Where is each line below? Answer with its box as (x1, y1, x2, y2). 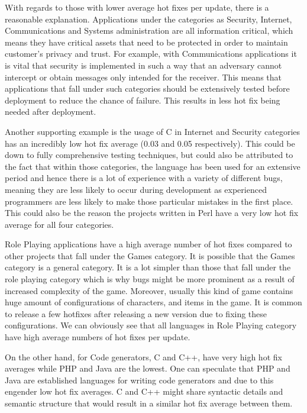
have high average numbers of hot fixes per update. (5, 331, 190, 343)
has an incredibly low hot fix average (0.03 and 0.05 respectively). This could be (5, 137, 295, 149)
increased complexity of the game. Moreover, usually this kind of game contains (5, 284, 293, 296)
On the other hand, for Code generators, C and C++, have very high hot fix (5, 350, 282, 363)
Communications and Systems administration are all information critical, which (5, 24, 293, 37)
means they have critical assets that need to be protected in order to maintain (5, 36, 288, 48)
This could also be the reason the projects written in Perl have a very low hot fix (5, 206, 299, 219)
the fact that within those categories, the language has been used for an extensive (5, 160, 300, 172)
